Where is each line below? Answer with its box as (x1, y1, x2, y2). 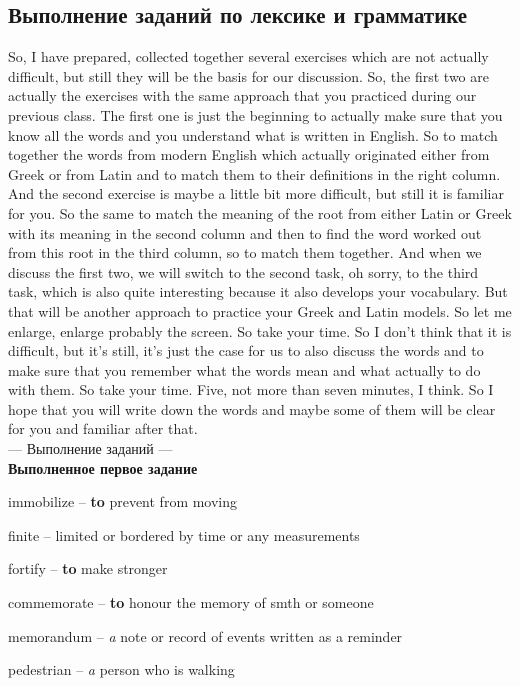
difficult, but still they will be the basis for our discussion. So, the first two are (8, 65, 489, 86)
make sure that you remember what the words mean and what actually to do (8, 359, 481, 380)
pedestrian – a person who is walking (8, 659, 235, 680)
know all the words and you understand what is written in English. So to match (8, 124, 498, 145)
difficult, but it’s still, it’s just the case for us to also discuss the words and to (8, 340, 484, 361)
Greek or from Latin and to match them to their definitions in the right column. (8, 163, 501, 184)
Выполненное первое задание (8, 457, 198, 478)
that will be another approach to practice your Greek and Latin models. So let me (8, 300, 512, 321)
